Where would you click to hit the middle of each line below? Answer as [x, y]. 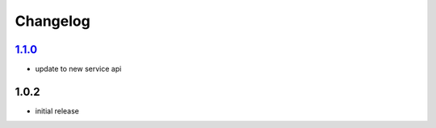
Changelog [52, 21]
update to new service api [78, 69]
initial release [57, 111]
